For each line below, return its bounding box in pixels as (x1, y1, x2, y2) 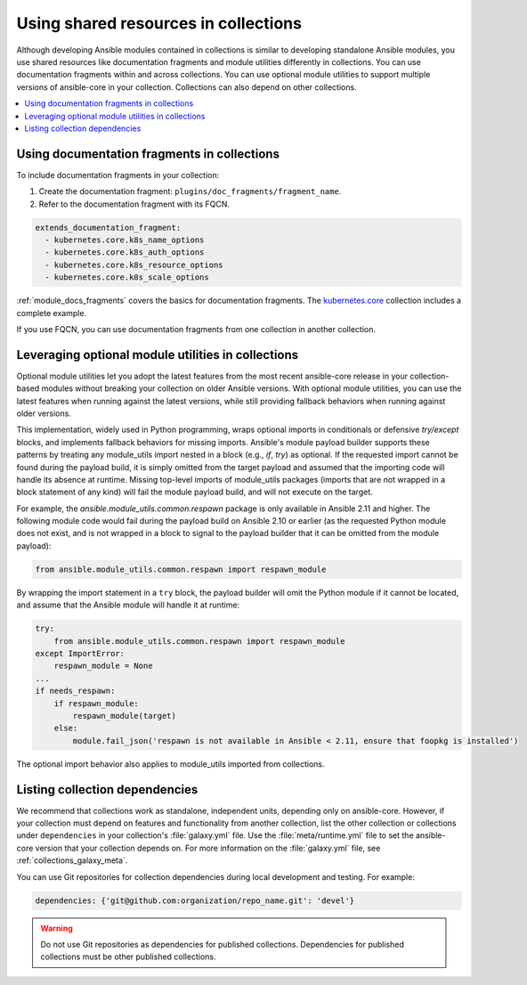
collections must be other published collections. (40, 951, 216, 962)
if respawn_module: (53, 698, 140, 708)
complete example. (16, 307, 87, 318)
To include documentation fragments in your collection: (16, 169, 220, 180)
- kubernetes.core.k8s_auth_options (45, 248, 205, 257)
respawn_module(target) (72, 711, 177, 720)
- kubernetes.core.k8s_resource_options (45, 259, 223, 270)
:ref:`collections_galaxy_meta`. (16, 855, 128, 866)
